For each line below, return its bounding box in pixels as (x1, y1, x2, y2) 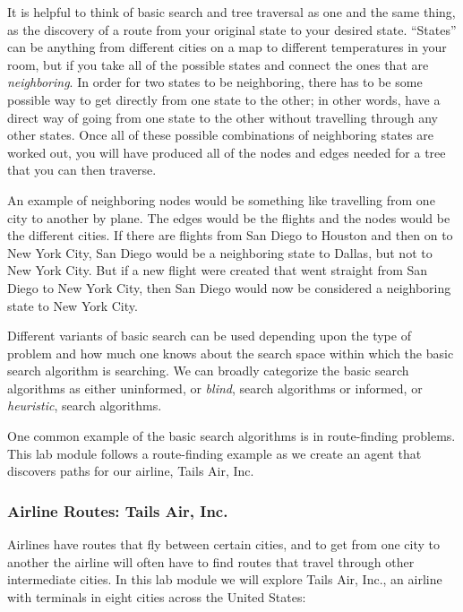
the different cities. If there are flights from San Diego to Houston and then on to (7, 226, 453, 245)
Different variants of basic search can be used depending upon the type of (7, 326, 411, 345)
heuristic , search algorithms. (7, 396, 162, 415)
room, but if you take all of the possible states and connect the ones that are (7, 55, 429, 73)
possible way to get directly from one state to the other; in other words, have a (7, 90, 441, 108)
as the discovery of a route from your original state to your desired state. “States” (7, 20, 457, 39)
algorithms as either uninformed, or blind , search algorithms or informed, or (7, 378, 423, 397)
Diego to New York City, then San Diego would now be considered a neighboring (7, 278, 451, 297)
